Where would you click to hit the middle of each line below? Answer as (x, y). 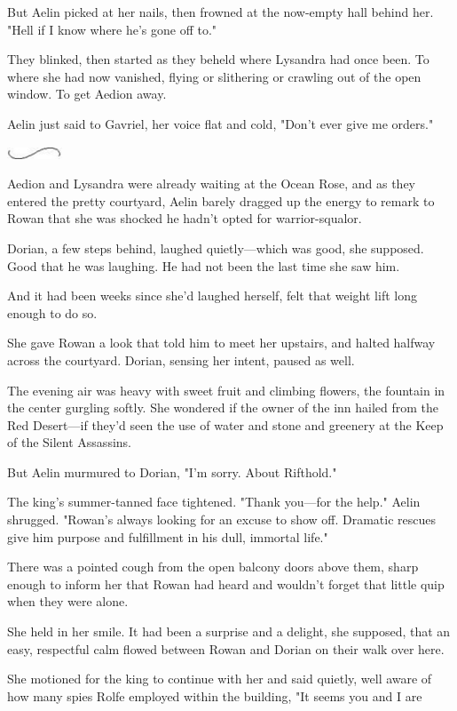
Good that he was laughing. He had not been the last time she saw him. (204, 265)
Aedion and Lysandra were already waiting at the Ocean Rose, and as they (211, 184)
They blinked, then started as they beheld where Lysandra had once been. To (218, 59)
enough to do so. (52, 312)
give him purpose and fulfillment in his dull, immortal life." (168, 536)
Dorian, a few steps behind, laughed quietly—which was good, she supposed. (216, 248)
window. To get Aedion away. (87, 94)
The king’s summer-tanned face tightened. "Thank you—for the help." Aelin (214, 502)
